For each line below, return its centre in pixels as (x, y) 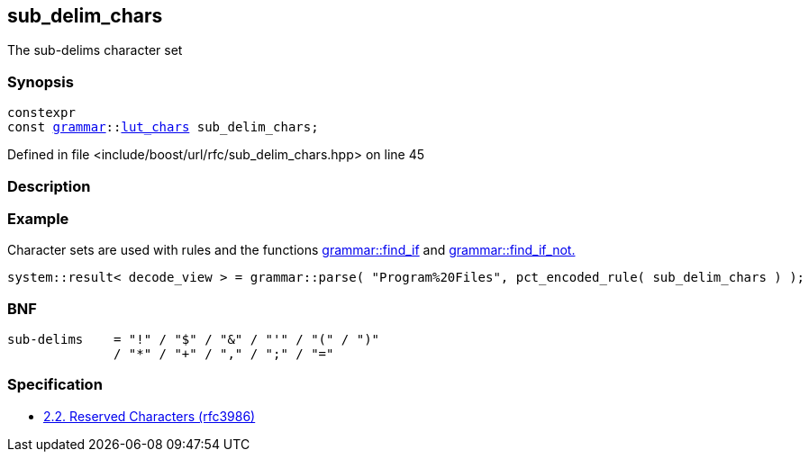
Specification (55, 385)
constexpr (41, 113)
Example (38, 218)
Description (49, 186)
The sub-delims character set (95, 50)
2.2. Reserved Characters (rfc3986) (150, 416)
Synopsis (41, 81)
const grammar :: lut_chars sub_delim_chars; (163, 127)
